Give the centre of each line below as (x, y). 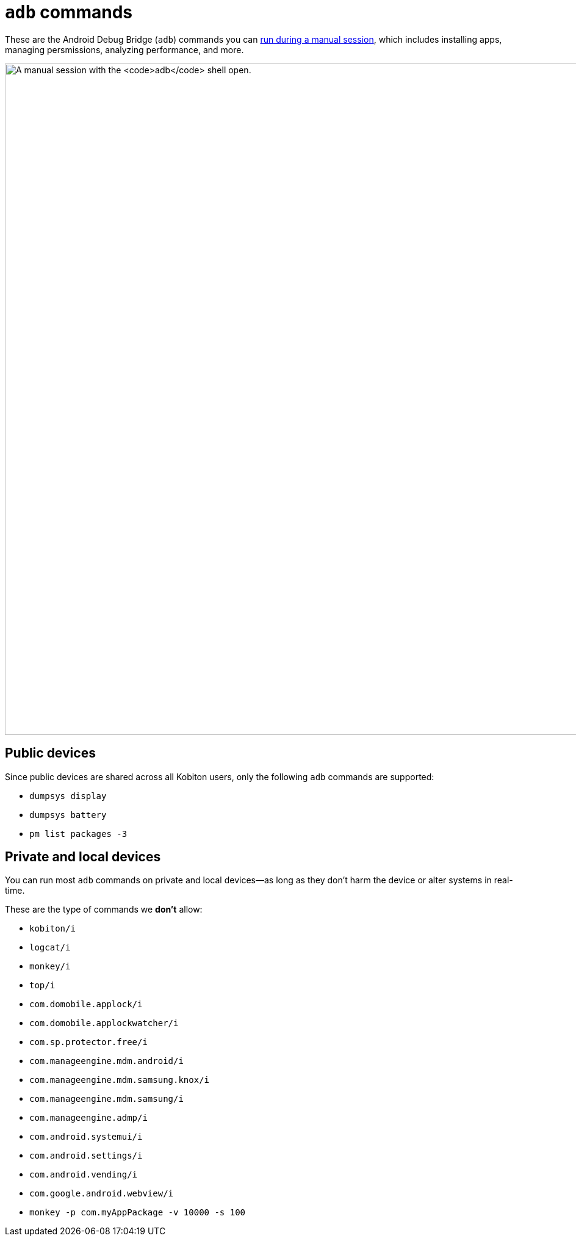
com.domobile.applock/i (86, 1004)
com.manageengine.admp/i (88, 1118)
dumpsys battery (68, 815)
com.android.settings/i (86, 1156)
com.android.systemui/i (86, 1137)
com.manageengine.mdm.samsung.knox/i (120, 1080)
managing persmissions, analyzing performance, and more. (124, 49)
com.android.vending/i (84, 1175)
